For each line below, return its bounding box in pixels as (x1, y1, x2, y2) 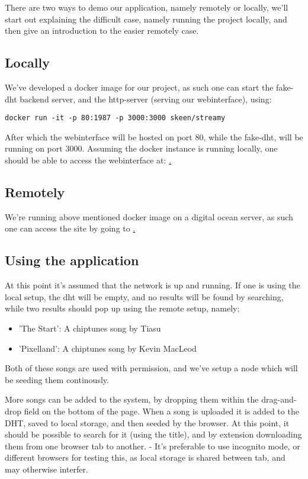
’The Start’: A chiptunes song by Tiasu (18, 322, 161, 334)
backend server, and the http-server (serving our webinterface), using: (20, 92, 272, 105)
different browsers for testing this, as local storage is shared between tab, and (5, 451, 285, 464)
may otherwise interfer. (5, 462, 88, 475)
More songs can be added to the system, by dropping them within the (5, 393, 259, 406)
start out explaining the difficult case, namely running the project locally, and (5, 12, 287, 25)
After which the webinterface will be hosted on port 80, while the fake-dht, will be (5, 130, 303, 143)
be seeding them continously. (5, 373, 109, 385)
